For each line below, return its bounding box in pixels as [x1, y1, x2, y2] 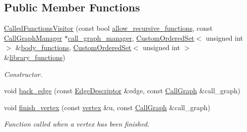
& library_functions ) [4, 52, 65, 62]
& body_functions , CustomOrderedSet [15, 42, 131, 53]
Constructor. [4, 68, 43, 79]
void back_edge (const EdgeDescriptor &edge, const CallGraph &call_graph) [4, 85, 241, 96]
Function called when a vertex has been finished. [4, 119, 150, 129]
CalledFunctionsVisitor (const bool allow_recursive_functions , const [4, 23, 213, 33]
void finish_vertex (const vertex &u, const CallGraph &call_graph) [4, 102, 210, 112]
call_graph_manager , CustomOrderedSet [67, 32, 194, 43]
